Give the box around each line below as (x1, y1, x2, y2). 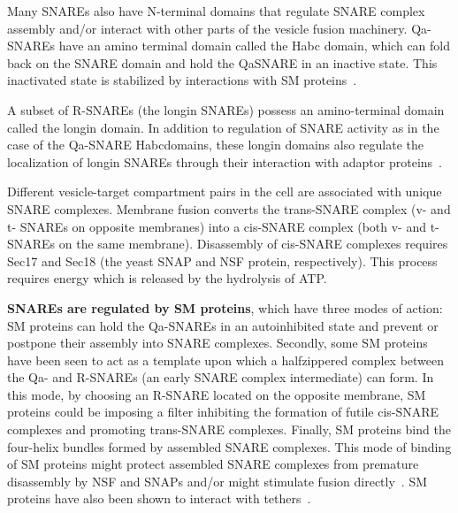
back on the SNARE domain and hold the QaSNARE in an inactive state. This (7, 53, 438, 72)
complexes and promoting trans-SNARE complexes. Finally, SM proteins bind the (7, 420, 451, 439)
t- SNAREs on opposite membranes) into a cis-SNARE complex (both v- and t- (7, 217, 439, 235)
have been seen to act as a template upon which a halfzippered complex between (7, 350, 445, 369)
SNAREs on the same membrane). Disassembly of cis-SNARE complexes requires (7, 234, 448, 253)
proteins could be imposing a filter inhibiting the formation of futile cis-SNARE (7, 402, 439, 421)
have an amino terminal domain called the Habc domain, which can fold (58, 36, 451, 55)
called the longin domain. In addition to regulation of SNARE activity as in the (7, 118, 439, 136)
